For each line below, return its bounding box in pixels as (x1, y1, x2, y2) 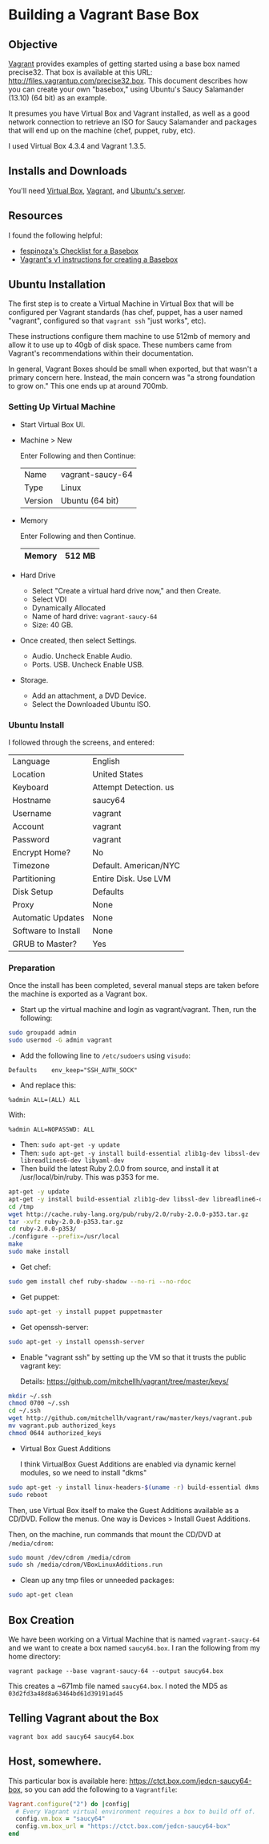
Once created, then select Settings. (19, 635, 138, 645)
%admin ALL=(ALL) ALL (8, 1096, 81, 1104)
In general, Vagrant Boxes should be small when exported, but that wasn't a (8, 364, 258, 374)
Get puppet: (19, 1291, 60, 1302)
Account (12, 821, 45, 832)
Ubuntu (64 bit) (60, 495, 119, 506)
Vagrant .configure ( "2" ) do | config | (8, 1800, 130, 1808)
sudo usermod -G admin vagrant (8, 1036, 113, 1045)
